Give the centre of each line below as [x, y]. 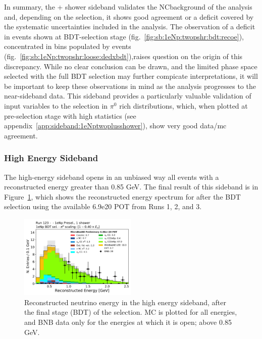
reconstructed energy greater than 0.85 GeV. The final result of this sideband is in [131, 187]
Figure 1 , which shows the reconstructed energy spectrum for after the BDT [122, 196]
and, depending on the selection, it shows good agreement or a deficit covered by [129, 16]
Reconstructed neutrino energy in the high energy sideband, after [125, 302]
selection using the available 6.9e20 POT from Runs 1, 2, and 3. [103, 206]
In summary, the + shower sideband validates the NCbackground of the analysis [128, 7]
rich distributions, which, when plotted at [184, 105]
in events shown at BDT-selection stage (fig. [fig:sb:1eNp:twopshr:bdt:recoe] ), [124, 36]
